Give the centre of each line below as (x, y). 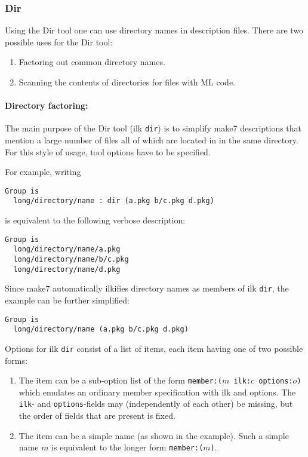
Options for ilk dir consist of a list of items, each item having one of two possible (154, 348)
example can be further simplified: (67, 300)
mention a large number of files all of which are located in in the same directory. (152, 140)
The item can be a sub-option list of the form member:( (120, 380)
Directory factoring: (47, 105)
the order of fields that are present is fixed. (97, 415)
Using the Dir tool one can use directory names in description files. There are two (154, 30)
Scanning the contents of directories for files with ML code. (127, 82)
